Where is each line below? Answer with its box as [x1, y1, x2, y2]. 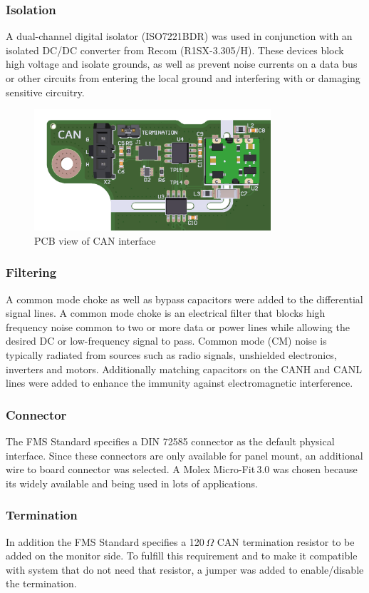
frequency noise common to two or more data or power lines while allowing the [6, 319, 350, 334]
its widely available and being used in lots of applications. [6, 475, 258, 490]
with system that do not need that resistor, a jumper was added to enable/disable [6, 562, 364, 577]
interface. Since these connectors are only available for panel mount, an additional [6, 447, 363, 462]
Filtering [6, 263, 57, 281]
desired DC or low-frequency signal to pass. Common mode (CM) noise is [6, 333, 327, 348]
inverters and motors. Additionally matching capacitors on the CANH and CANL [6, 361, 362, 376]
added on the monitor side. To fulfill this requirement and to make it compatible [6, 548, 358, 563]
